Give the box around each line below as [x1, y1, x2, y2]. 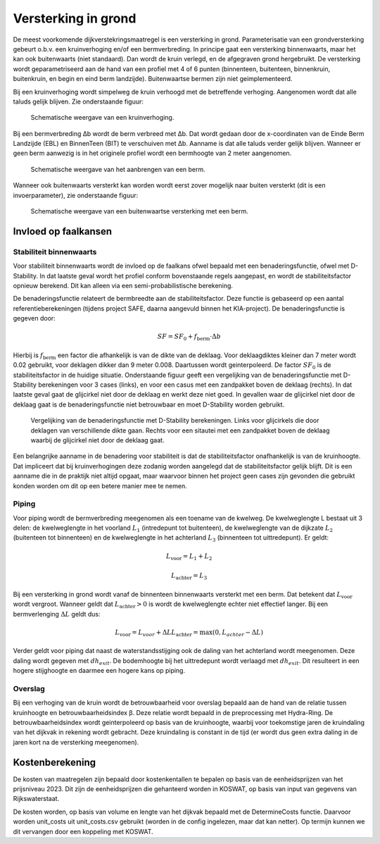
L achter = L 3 [171, 571, 208, 581]
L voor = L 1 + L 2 [165, 552, 213, 561]
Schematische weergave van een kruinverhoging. [30, 113, 175, 122]
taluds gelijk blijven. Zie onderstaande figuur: [13, 97, 144, 106]
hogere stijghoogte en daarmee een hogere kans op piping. [13, 666, 186, 675]
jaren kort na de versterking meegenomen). [13, 738, 139, 746]
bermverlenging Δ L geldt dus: [13, 609, 101, 618]
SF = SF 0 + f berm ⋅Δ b [157, 333, 221, 342]
